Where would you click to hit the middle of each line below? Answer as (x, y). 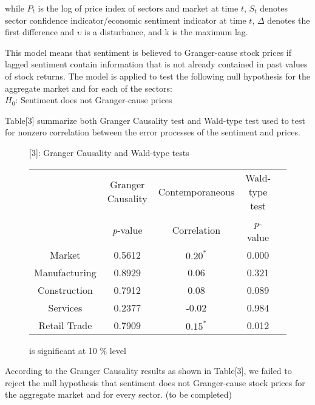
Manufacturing (65, 272)
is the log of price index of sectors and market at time (138, 8)
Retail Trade (65, 325)
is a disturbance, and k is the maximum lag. (166, 32)
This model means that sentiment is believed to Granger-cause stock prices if (148, 52)
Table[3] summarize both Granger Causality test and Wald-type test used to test (155, 120)
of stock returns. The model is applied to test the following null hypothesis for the (158, 76)
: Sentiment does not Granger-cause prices (94, 100)
